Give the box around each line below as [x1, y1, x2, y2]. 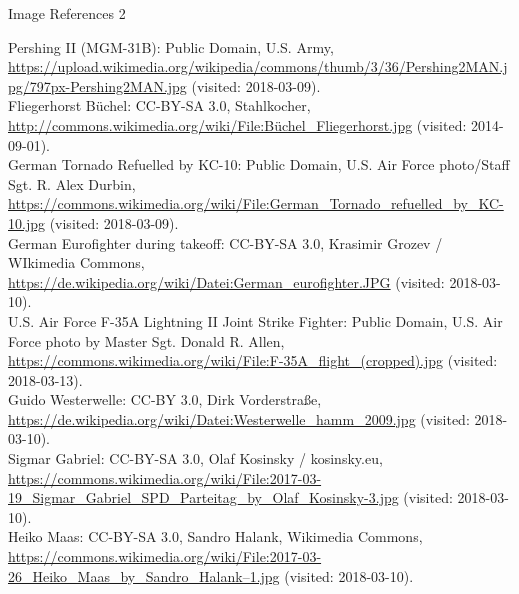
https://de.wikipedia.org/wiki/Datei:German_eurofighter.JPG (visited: [8, 271, 445, 292]
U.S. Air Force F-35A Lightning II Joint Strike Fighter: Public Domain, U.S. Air [8, 310, 503, 331]
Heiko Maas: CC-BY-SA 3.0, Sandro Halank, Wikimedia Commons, [8, 526, 423, 547]
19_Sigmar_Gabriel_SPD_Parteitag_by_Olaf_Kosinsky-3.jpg [8, 487, 399, 508]
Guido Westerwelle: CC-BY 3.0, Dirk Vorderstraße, [8, 389, 322, 410]
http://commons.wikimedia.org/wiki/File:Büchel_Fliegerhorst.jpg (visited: [8, 114, 467, 135]
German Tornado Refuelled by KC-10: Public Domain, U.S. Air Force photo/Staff [8, 154, 510, 175]
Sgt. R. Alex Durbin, [8, 173, 136, 194]
